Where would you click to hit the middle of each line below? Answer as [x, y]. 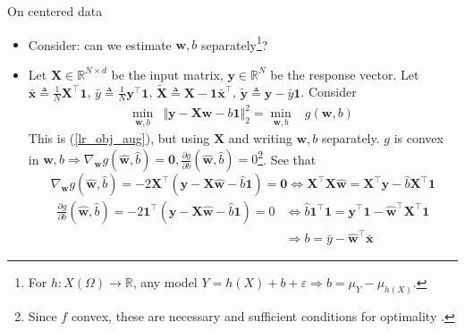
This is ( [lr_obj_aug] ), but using [119, 138]
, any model [165, 282]
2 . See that [287, 157]
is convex [418, 138]
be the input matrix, [167, 74]
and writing [260, 138]
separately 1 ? [235, 43]
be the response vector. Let [345, 74]
